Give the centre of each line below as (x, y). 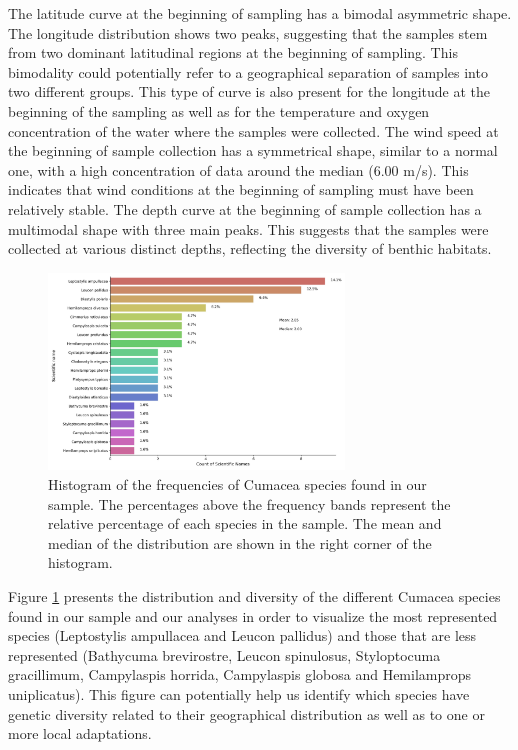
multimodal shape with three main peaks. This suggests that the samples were (248, 228)
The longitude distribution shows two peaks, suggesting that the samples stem (248, 32)
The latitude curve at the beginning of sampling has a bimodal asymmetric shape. (260, 13)
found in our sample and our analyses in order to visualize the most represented (253, 615)
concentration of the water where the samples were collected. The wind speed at (253, 130)
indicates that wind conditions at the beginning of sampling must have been (241, 189)
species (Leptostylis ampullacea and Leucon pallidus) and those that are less (242, 635)
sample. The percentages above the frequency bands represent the (249, 503)
